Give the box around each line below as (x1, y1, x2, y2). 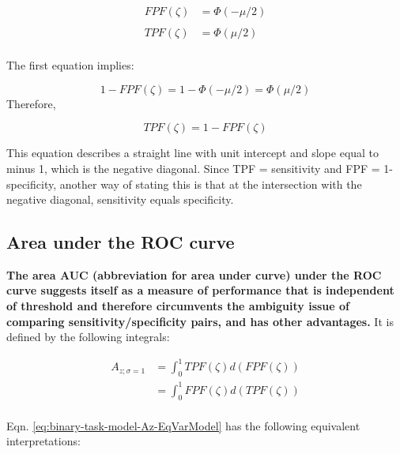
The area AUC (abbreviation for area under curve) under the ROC (6, 266, 382, 283)
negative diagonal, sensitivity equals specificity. (6, 191, 234, 208)
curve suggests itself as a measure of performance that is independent (6, 282, 394, 298)
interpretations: (6, 433, 81, 449)
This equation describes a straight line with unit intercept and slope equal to (6, 144, 379, 161)
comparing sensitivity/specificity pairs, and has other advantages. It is (6, 313, 394, 329)
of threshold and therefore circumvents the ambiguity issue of (6, 298, 350, 314)
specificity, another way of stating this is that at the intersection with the (6, 175, 362, 192)
